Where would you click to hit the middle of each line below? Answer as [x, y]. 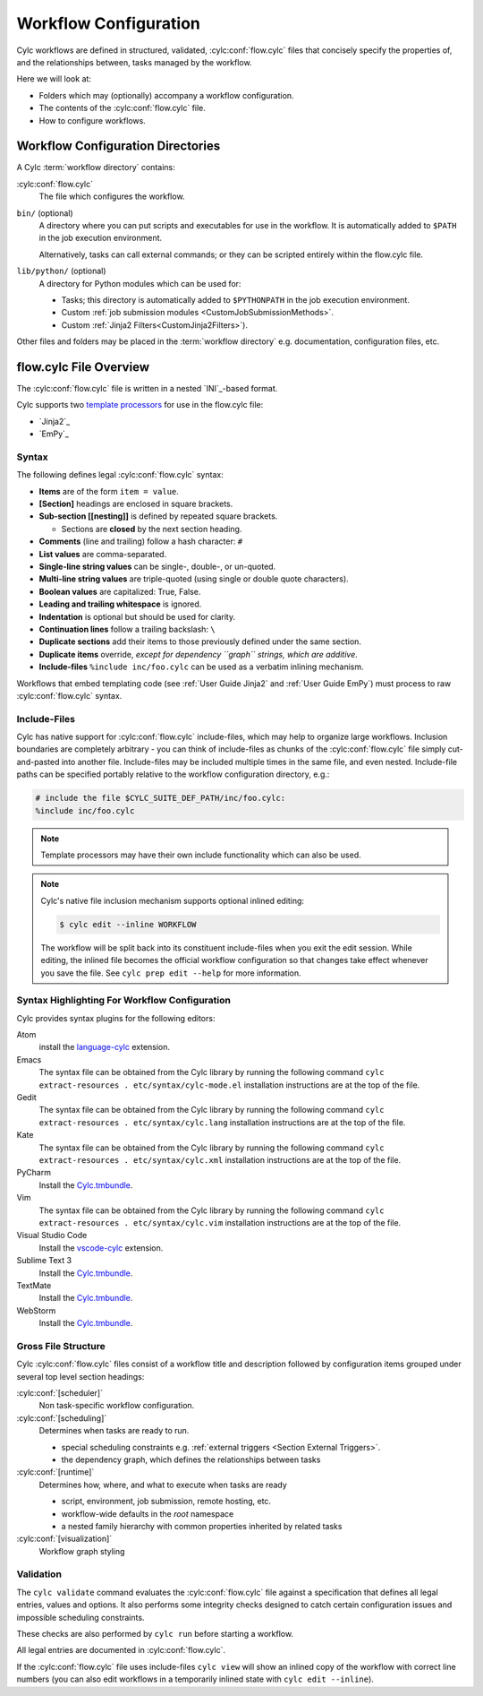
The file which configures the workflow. [112, 196]
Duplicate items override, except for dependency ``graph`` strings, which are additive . [198, 654]
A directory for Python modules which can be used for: [140, 283]
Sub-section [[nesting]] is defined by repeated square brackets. [158, 516]
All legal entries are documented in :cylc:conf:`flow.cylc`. [121, 1650]
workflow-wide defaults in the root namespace [148, 1513]
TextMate [34, 1285]
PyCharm [34, 1173]
